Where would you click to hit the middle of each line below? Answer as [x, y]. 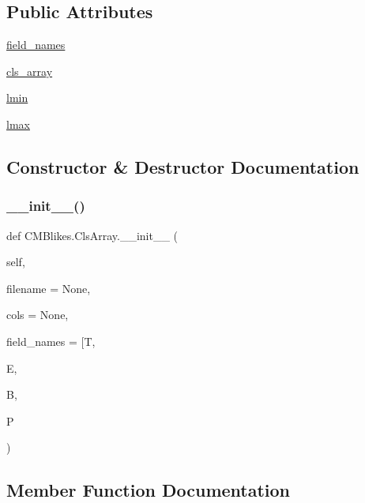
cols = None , [38, 315]
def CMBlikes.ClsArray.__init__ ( [92, 235]
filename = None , [49, 288]
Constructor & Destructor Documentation [183, 166]
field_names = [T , [51, 341]
